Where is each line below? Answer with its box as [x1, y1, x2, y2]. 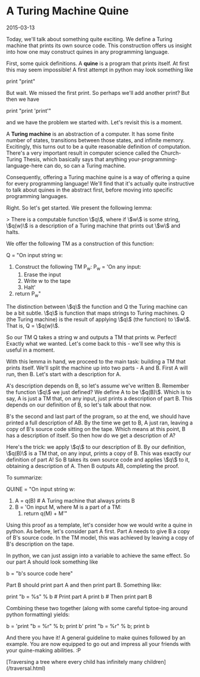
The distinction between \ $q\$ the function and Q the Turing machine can [6, 303, 188, 310]
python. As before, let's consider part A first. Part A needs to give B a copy [6, 527, 190, 535]
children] [144, 658, 166, 665]
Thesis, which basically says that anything [23, 155, 127, 162]
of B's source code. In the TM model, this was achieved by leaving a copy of [6, 534, 195, 541]
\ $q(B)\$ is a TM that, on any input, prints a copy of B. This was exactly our [6, 450, 191, 457]
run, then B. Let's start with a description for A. [6, 370, 121, 377]
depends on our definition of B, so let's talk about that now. [6, 401, 152, 408]
